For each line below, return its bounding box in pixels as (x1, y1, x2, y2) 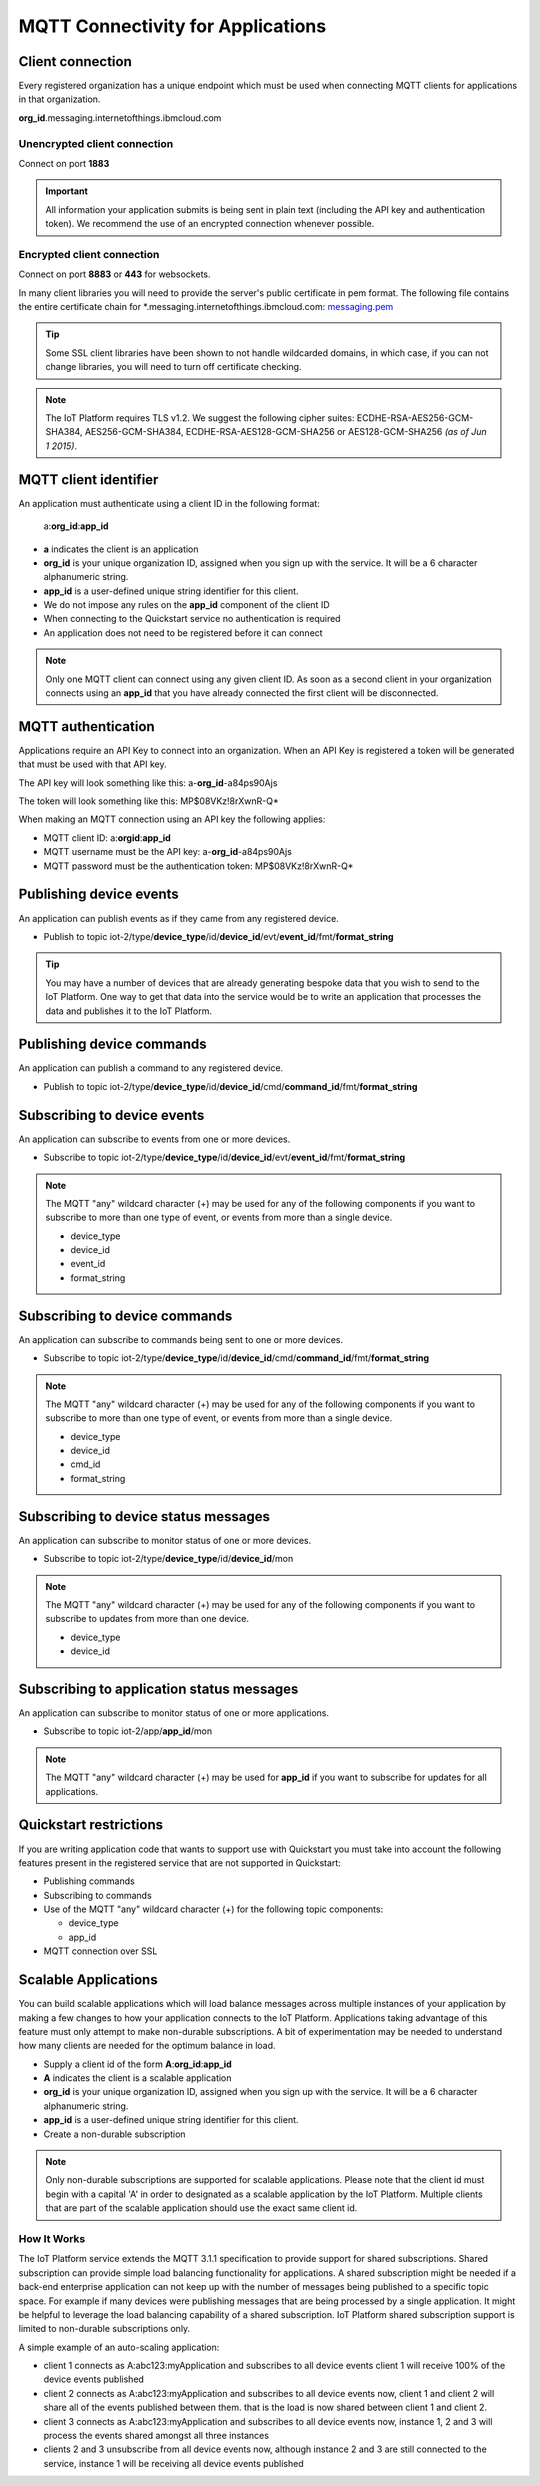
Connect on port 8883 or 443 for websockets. (18, 268, 211, 280)
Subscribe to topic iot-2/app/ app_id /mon (43, 1725, 213, 1737)
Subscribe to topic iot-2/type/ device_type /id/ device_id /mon (43, 1553, 294, 1565)
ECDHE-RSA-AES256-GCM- (356, 412, 474, 424)
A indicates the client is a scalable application (43, 2072, 232, 2084)
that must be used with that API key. (18, 758, 167, 770)
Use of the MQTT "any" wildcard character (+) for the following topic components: (43, 1903, 384, 1915)
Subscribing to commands (43, 1889, 152, 1901)
